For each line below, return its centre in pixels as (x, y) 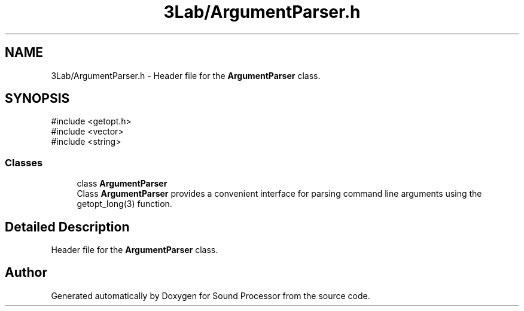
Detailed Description (67, 227)
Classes (24, 162)
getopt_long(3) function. (124, 204)
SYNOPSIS (37, 99)
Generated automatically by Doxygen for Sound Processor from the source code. (211, 295)
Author (26, 273)
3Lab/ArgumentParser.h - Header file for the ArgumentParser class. (186, 75)
